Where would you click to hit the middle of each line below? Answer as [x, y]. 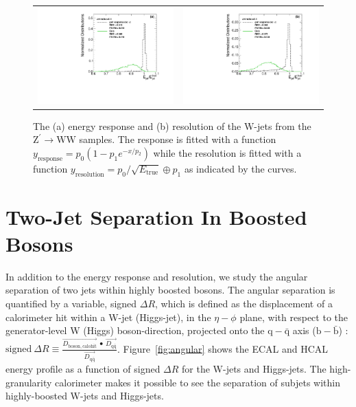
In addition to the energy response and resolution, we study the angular [157, 276]
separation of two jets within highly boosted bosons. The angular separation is [170, 290]
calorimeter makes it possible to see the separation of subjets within [198, 382]
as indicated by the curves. [240, 168]
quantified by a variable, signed [71, 304]
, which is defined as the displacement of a [244, 304]
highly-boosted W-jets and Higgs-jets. [85, 396]
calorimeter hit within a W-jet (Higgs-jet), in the [108, 317]
